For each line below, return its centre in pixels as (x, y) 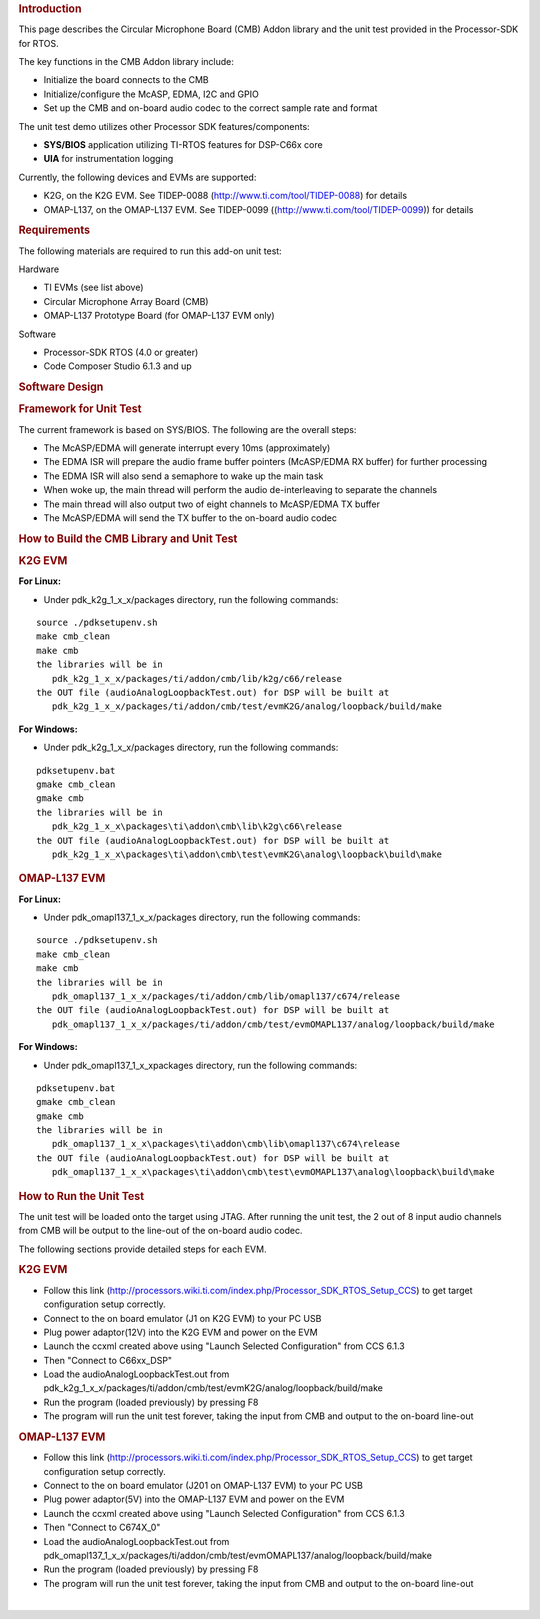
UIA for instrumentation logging (108, 159)
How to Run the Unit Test (81, 1196)
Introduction (50, 8)
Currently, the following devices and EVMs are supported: (137, 177)
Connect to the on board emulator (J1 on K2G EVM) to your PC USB (182, 1318)
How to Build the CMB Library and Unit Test (128, 538)
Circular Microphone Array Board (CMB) (126, 301)
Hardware (39, 269)
